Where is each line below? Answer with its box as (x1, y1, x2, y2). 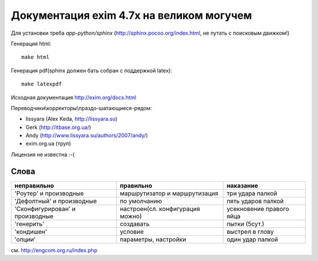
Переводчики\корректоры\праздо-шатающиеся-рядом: (11, 104, 153, 111)
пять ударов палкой (227, 197, 284, 205)
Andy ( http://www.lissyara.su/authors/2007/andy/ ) (25, 132, 148, 139)
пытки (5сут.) (227, 220, 264, 228)
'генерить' (14, 220, 45, 228)
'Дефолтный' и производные (14, 197, 97, 205)
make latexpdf (21, 81, 62, 88)
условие (120, 227, 144, 236)
